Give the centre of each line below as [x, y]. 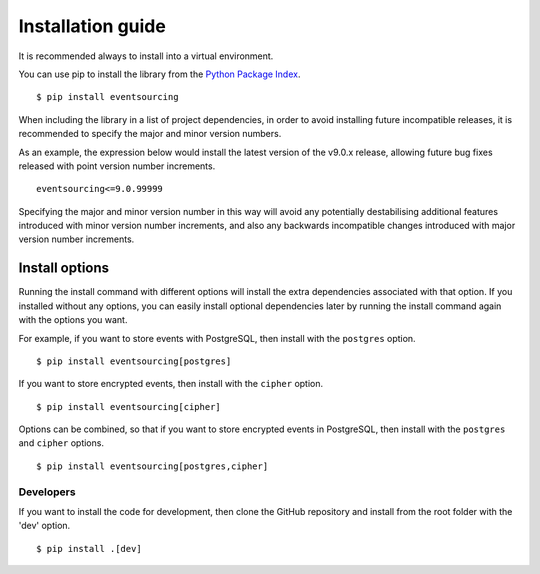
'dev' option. [44, 526]
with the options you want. [73, 320]
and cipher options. [61, 443]
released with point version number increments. [117, 166]
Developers [47, 492]
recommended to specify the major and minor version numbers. [150, 134]
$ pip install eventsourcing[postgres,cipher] [152, 466]
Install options [64, 268]
